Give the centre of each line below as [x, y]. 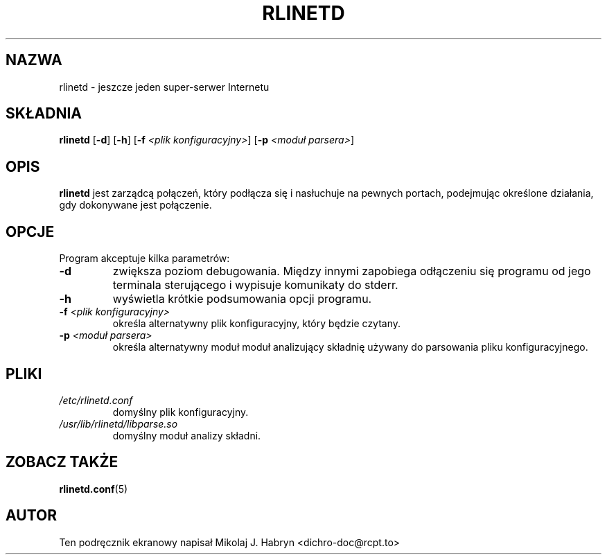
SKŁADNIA [44, 114]
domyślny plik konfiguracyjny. [181, 412]
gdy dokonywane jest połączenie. [135, 205]
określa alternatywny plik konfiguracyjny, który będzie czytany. [257, 324]
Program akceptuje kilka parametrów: [144, 259]
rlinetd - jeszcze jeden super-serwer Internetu [164, 87]
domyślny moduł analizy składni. [187, 435]
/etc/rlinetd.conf [96, 400]
